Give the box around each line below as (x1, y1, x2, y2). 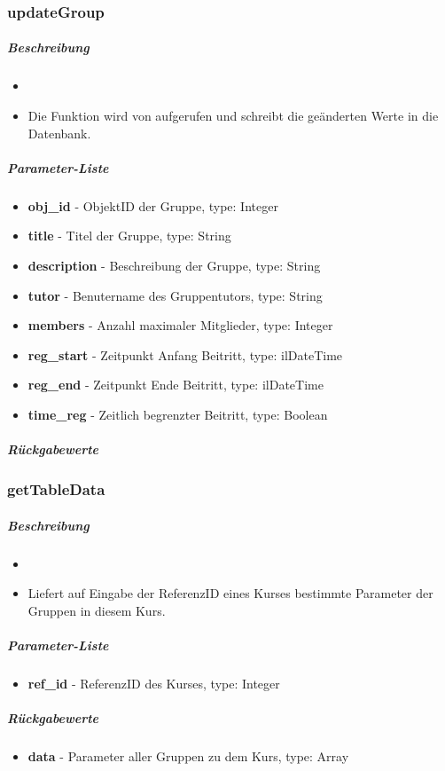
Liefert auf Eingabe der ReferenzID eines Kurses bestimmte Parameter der (27, 584, 433, 602)
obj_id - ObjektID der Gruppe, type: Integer (27, 196, 278, 215)
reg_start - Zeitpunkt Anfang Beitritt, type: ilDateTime (27, 345, 343, 364)
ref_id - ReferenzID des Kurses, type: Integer (27, 673, 280, 692)
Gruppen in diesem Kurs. (27, 601, 166, 619)
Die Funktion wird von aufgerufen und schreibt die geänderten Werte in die (27, 106, 439, 124)
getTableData (7, 478, 105, 500)
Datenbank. (27, 123, 91, 142)
